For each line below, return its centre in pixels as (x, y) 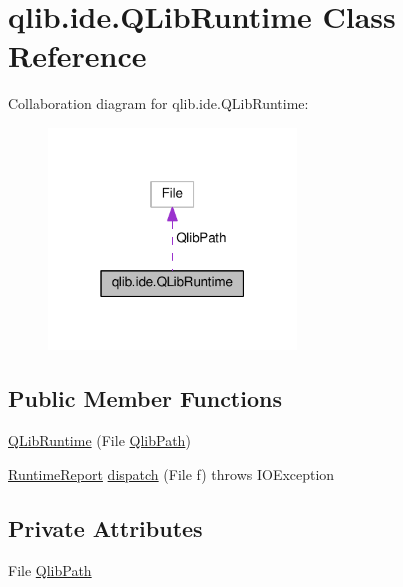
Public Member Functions (145, 398)
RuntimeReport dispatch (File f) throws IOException (171, 473)
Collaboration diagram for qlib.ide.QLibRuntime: (158, 103)
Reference (77, 55)
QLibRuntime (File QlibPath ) (99, 440)
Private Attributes (105, 527)
